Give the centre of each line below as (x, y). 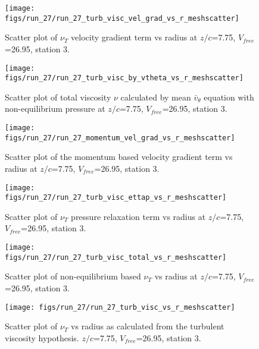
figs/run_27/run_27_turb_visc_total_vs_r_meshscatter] (116, 257)
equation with (229, 97)
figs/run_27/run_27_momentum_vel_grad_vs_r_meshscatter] (120, 138)
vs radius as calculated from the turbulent (148, 326)
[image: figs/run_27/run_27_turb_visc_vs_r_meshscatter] (120, 307)
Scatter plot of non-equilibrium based (73, 276)
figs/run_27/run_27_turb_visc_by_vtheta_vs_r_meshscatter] (124, 78)
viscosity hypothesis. (42, 337)
